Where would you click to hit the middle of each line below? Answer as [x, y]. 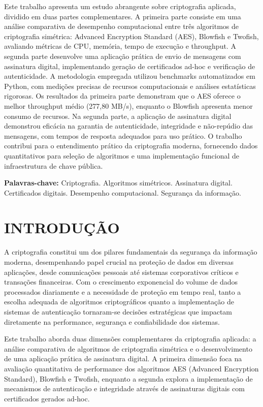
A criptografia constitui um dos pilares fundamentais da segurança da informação [131, 252]
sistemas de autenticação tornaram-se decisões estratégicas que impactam [118, 311]
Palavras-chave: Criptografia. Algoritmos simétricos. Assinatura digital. [118, 183]
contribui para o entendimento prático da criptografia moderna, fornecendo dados [131, 146]
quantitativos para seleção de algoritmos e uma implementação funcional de [122, 155]
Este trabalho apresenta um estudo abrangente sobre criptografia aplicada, [120, 6]
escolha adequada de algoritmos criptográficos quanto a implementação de [119, 302]
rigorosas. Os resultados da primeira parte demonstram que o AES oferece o [122, 96]
